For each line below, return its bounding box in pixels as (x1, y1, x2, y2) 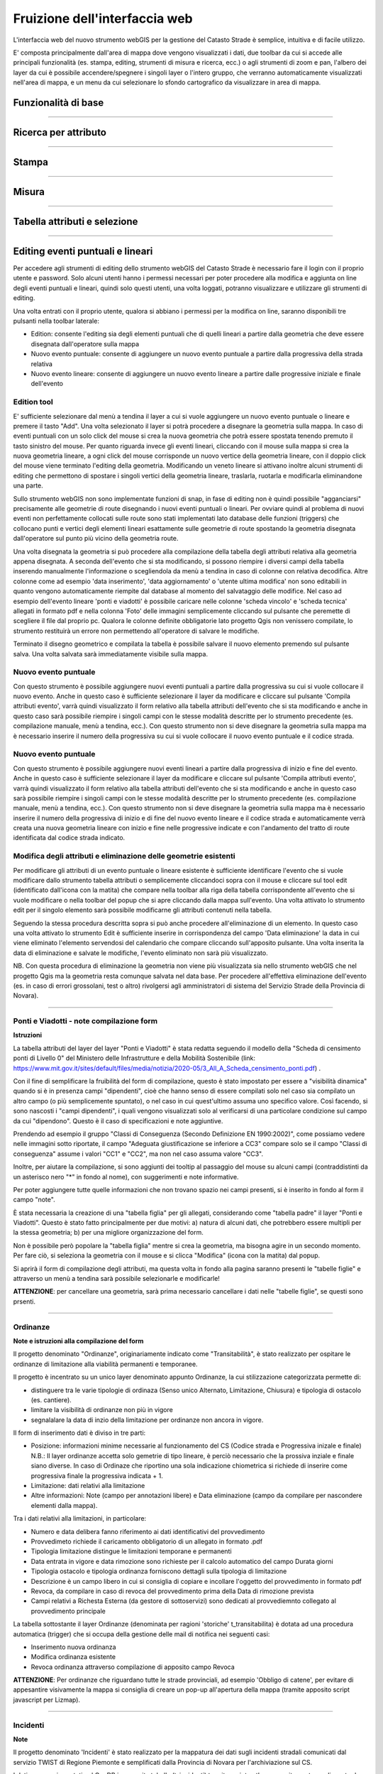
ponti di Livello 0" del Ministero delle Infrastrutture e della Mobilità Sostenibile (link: (13, 1054, 255, 1062)
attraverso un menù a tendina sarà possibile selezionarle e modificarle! (13, 1274, 220, 1283)
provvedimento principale (30, 1607, 106, 1615)
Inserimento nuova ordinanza (30, 1643, 116, 1651)
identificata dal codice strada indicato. (13, 834, 126, 842)
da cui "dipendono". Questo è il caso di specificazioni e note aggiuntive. (13, 1116, 223, 1125)
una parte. (13, 481, 44, 490)
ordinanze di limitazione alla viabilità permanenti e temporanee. (13, 1360, 198, 1368)
